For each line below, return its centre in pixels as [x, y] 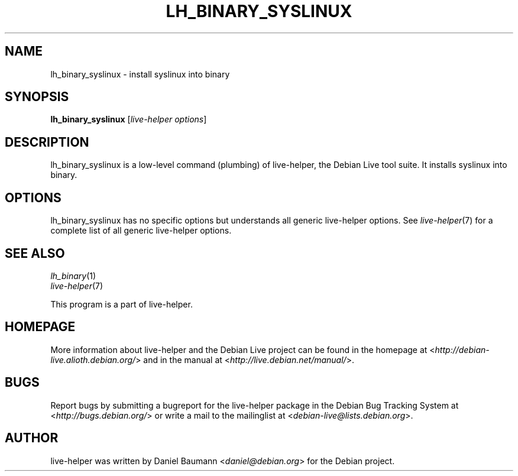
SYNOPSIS [37, 97]
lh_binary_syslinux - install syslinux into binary [140, 74]
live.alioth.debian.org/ [93, 360]
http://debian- [462, 349]
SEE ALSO [35, 253]
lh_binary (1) [73, 276]
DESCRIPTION [47, 142]
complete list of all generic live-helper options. [141, 231]
